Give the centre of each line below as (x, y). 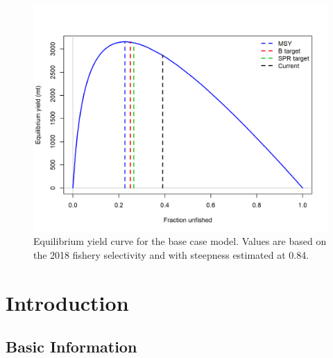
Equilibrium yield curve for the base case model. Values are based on (180, 241)
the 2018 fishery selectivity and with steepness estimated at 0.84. (171, 255)
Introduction (67, 302)
